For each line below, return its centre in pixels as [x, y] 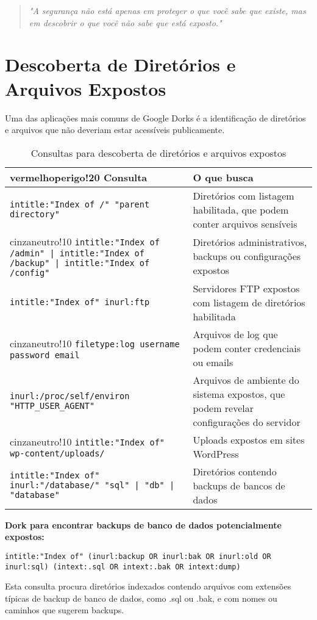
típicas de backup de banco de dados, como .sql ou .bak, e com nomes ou [141, 598]
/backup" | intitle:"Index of [80, 263]
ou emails [213, 362]
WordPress [216, 453]
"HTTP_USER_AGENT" [52, 406]
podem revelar [223, 408]
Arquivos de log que [235, 334]
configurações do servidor [247, 422]
